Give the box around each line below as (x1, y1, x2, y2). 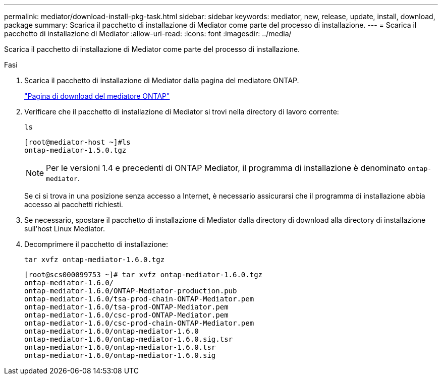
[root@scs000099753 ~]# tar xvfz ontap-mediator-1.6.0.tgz (24, 271, 263, 279)
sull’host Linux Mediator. (24, 224, 105, 233)
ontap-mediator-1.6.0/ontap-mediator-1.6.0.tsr (24, 343, 216, 351)
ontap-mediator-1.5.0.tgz (24, 146, 127, 154)
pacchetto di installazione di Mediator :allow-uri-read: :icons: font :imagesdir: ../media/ (4, 29, 292, 38)
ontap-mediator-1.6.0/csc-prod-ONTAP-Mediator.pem (24, 311, 229, 319)
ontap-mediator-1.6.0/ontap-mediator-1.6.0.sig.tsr (24, 335, 233, 343)
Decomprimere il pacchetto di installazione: (24, 240, 169, 248)
